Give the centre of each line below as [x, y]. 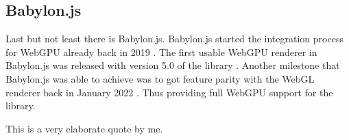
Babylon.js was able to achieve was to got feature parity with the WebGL [160, 78]
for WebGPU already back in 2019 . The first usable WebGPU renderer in [161, 52]
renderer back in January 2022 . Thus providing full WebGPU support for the [169, 92]
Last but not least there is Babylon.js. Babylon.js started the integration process [174, 39]
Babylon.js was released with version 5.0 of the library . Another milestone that [173, 65]
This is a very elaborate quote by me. [84, 128]
